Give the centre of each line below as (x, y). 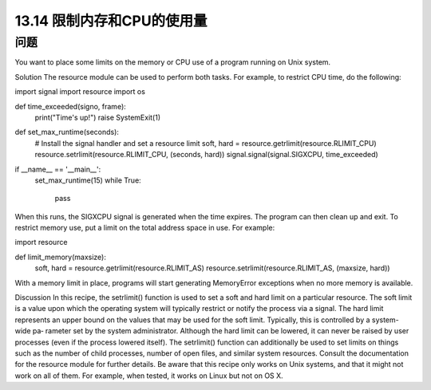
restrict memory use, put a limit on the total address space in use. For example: (145, 228)
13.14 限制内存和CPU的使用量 (111, 21)
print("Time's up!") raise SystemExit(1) (98, 117)
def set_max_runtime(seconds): (67, 132)
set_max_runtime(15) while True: (88, 180)
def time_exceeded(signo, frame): (71, 106)
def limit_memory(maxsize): (61, 257)
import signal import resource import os (80, 92)
